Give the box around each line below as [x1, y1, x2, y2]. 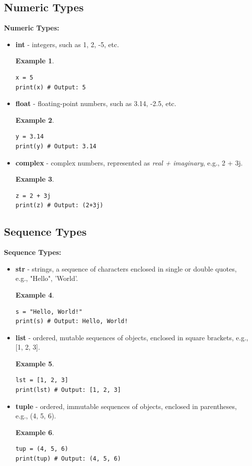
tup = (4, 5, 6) [15, 445, 69, 453]
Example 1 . [15, 55, 54, 66]
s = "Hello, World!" [15, 308, 82, 315]
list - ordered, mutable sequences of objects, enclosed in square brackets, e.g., [15, 332, 249, 342]
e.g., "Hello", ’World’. [15, 273, 78, 283]
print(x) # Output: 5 [15, 83, 86, 91]
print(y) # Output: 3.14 [15, 142, 97, 150]
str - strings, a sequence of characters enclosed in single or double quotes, [15, 263, 237, 274]
